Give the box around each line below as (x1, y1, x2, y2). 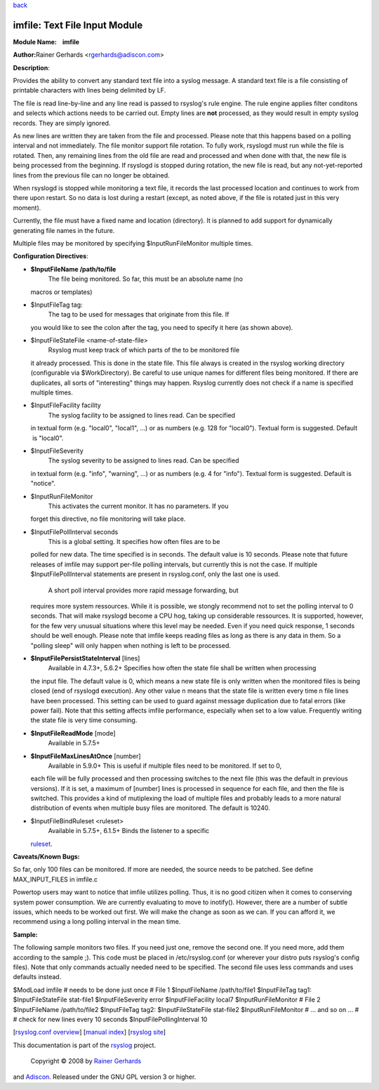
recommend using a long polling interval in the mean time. (13, 917, 181, 926)
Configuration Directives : (13, 252, 89, 260)
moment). (13, 204, 41, 212)
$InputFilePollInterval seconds (30, 527, 119, 536)
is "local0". (32, 434, 64, 442)
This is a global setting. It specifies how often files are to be (48, 538, 220, 546)
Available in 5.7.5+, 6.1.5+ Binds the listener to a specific (48, 827, 210, 835)
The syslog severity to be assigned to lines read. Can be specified (48, 456, 239, 465)
